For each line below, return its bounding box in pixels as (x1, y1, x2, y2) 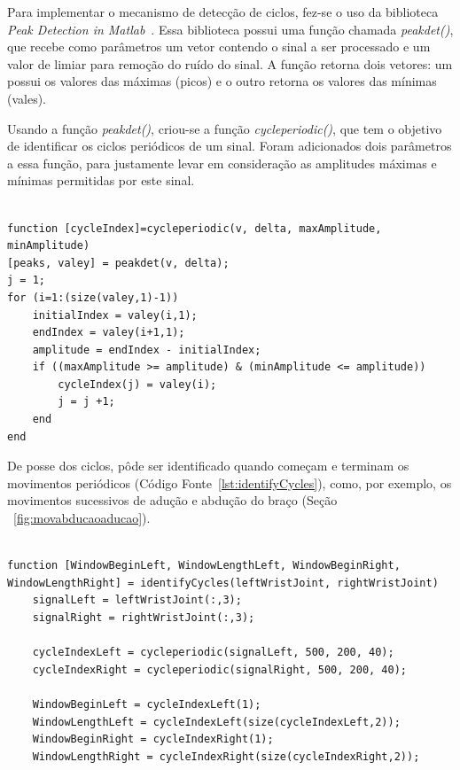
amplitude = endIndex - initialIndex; (32, 343, 261, 356)
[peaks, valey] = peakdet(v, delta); (7, 256, 230, 269)
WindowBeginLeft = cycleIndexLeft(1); (32, 697, 261, 711)
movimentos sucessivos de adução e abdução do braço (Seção (7, 491, 338, 509)
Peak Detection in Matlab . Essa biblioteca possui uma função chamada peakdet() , (7, 19, 454, 38)
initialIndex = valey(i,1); (32, 308, 198, 322)
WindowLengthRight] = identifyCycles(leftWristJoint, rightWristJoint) (7, 576, 439, 589)
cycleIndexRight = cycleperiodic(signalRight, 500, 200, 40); (32, 663, 408, 676)
